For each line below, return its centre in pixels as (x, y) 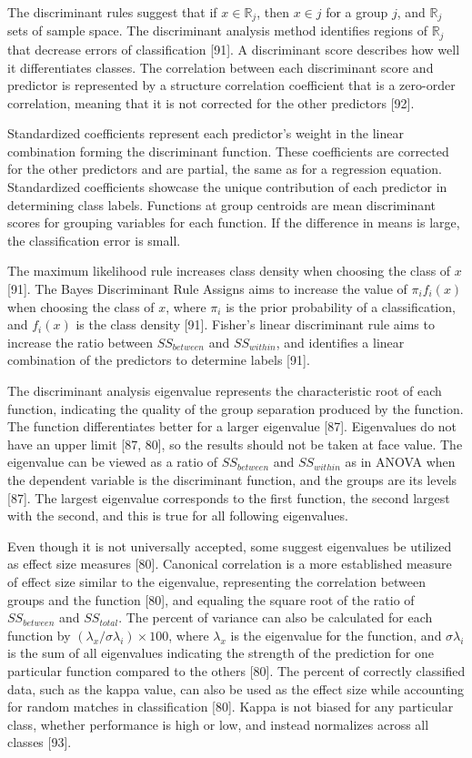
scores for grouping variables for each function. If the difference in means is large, (234, 222)
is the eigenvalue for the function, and (336, 635)
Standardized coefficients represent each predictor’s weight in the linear (206, 133)
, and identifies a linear (340, 342)
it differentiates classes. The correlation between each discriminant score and (221, 67)
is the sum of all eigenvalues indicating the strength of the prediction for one (221, 653)
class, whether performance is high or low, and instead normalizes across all (218, 724)
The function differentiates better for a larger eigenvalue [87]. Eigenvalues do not (232, 426)
